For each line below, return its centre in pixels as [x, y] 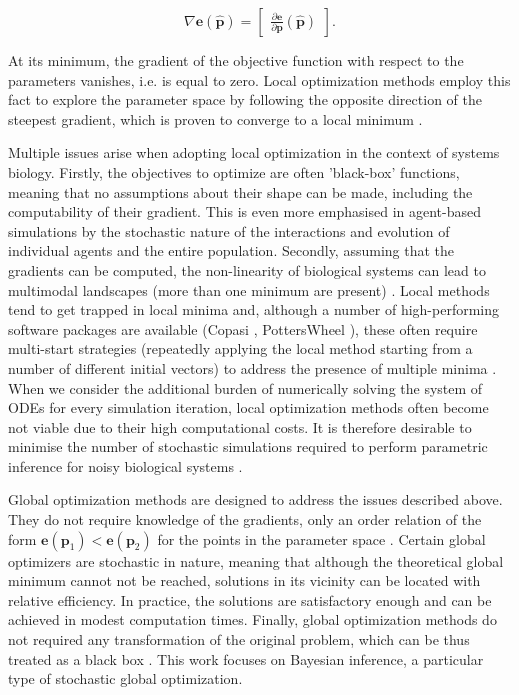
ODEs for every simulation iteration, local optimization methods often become [248, 407]
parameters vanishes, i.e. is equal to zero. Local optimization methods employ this [259, 79]
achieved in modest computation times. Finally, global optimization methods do [252, 619]
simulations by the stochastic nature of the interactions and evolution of [229, 230]
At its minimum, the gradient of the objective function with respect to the [236, 60]
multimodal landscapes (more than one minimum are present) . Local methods [249, 289]
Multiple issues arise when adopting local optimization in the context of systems [254, 152]
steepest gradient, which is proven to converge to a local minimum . [215, 118]
